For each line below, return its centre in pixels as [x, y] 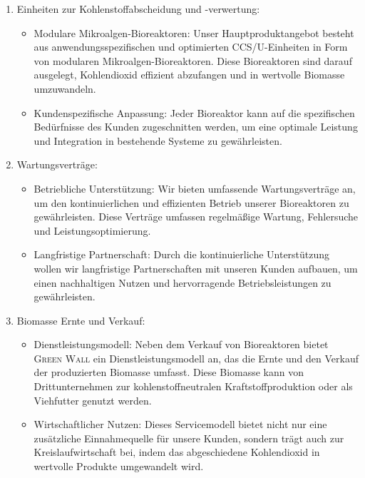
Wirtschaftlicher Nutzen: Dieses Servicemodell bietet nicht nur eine [180, 424]
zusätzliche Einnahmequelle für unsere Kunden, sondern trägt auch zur [189, 438]
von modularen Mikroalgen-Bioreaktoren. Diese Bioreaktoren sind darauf [193, 60]
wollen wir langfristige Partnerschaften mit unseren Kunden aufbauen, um [196, 268]
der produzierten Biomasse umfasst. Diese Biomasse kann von [169, 372]
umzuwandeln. [65, 88]
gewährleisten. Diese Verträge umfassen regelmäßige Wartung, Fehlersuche [196, 217]
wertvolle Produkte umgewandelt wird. [119, 466]
